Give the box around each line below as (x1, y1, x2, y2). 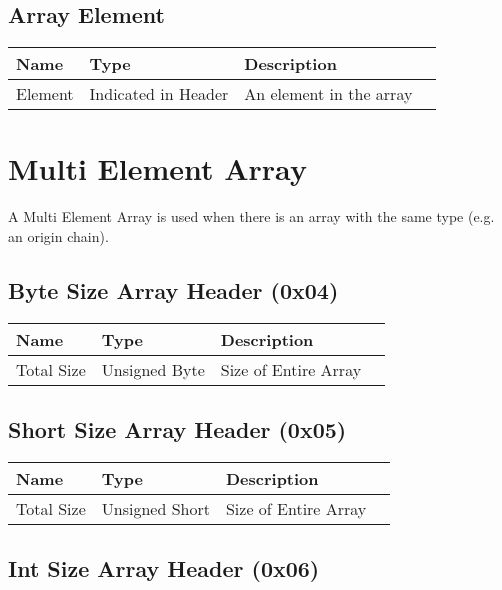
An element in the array (244, 82, 413, 106)
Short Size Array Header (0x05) (8, 414, 347, 445)
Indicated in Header (89, 82, 229, 106)
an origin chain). (8, 225, 109, 246)
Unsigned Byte (101, 357, 205, 381)
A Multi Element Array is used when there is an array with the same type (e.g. (8, 206, 495, 227)
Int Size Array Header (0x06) (8, 553, 320, 584)
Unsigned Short (101, 496, 210, 520)
